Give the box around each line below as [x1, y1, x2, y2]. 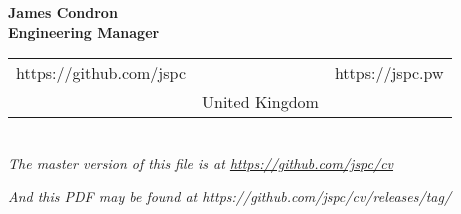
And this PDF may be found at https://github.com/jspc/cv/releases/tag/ [8, 186, 452, 207]
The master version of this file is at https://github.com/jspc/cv [8, 152, 394, 173]
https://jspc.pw [334, 61, 444, 85]
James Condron [8, 2, 118, 22]
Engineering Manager [8, 21, 160, 42]
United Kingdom [201, 90, 319, 114]
